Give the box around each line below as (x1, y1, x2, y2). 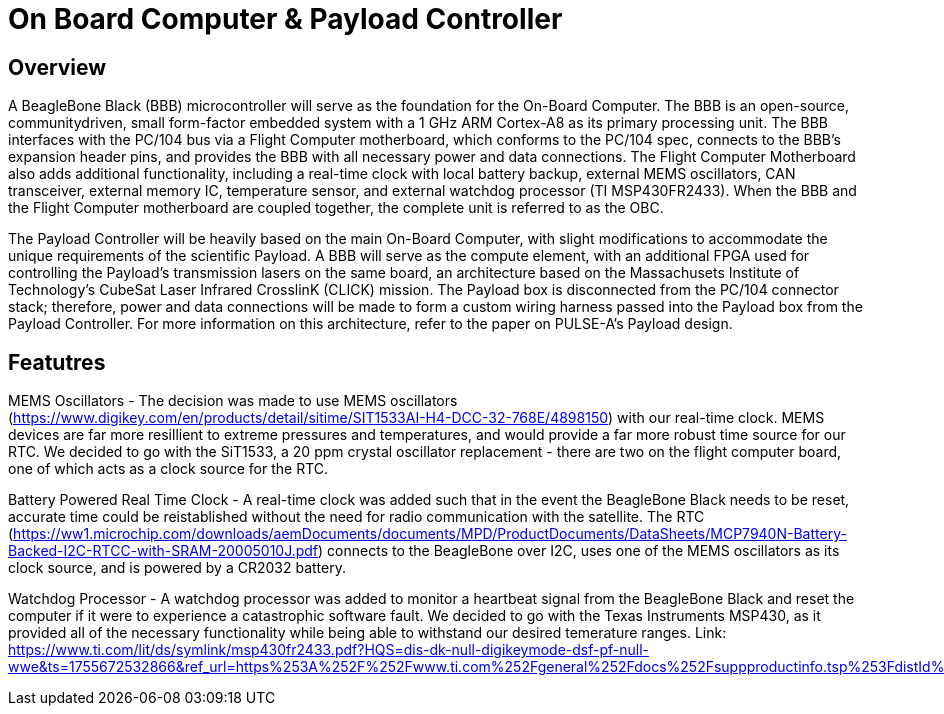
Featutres (8, 349, 106, 375)
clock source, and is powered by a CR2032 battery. (8, 559, 346, 577)
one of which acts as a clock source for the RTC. (8, 460, 329, 478)
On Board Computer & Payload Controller (8, 2, 563, 36)
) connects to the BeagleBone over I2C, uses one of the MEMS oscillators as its (318, 542, 840, 560)
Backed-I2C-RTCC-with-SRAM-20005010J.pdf (8, 542, 319, 560)
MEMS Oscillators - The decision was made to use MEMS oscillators (8, 392, 458, 410)
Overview (8, 54, 107, 80)
